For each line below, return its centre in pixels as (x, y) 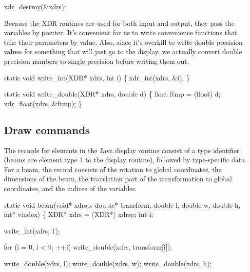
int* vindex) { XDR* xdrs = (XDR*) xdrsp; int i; (78, 214)
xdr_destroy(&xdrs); (35, 6)
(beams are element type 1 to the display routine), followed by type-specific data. (125, 160)
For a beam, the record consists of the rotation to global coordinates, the (113, 169)
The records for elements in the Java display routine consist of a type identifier (122, 150)
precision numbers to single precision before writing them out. (96, 61)
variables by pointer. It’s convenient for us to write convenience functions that (121, 32)
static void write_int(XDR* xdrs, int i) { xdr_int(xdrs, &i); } (97, 77)
